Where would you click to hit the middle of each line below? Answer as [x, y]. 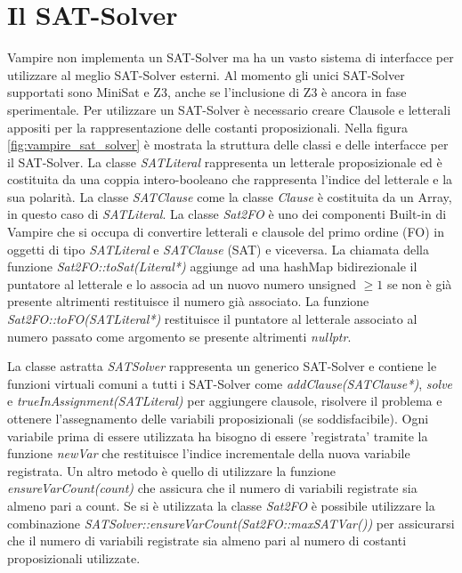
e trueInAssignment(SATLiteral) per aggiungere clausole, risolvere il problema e [225, 401]
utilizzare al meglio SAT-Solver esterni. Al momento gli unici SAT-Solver [206, 74]
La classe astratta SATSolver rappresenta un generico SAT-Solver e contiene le [222, 366]
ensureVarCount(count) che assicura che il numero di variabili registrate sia [212, 488]
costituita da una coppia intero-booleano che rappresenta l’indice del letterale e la [230, 179]
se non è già [419, 283]
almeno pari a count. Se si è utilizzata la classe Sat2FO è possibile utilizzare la [221, 505]
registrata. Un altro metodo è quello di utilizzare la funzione [171, 470]
